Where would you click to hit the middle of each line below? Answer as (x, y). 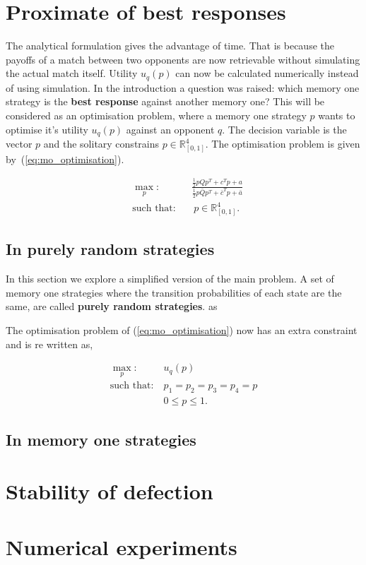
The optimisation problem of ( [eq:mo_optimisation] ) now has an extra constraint (182, 329)
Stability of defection (110, 491)
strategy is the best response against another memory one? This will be (165, 101)
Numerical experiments (122, 546)
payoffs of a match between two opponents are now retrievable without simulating (183, 59)
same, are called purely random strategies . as (112, 306)
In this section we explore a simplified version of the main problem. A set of (170, 279)
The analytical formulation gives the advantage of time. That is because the (170, 46)
